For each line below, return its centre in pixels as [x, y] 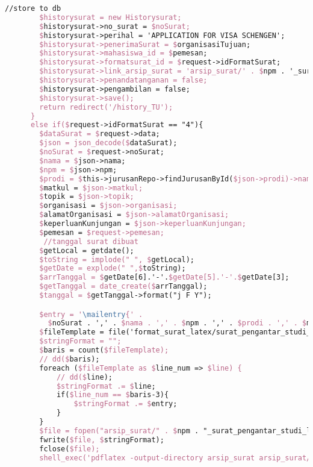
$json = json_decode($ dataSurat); [108, 143]
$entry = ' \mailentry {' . [91, 314]
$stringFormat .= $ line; [106, 386]
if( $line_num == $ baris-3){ [113, 395]
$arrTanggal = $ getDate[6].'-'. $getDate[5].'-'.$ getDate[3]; [164, 277]
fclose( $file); [70, 449]
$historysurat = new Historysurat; [110, 17]
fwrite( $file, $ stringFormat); [102, 440]
